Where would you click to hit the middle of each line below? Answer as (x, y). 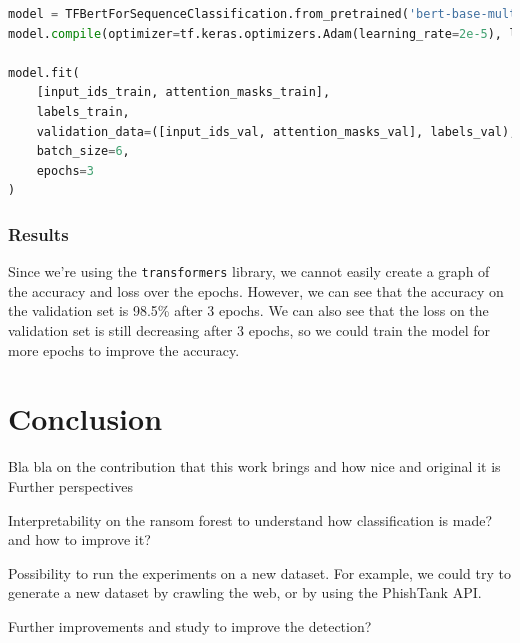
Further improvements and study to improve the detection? (190, 625)
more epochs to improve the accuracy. (124, 349)
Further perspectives (70, 485)
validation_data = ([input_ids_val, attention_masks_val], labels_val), (276, 131)
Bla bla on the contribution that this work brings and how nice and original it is (254, 466)
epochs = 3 (65, 170)
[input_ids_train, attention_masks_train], (183, 92)
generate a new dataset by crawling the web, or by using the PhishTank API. (245, 592)
